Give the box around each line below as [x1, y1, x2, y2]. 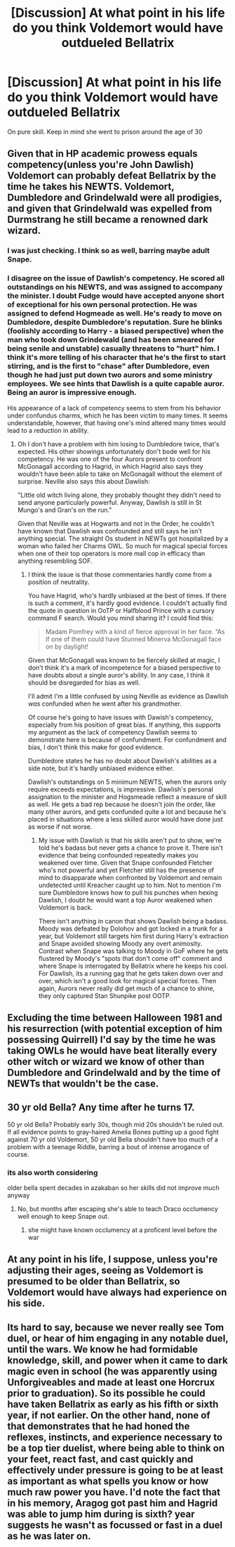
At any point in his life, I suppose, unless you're [7, 1253, 218, 1266]
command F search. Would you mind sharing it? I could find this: [27, 614, 214, 622]
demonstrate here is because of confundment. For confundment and [27, 735, 227, 744]
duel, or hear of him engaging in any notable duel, [7, 1332, 229, 1344]
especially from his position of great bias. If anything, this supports [27, 720, 221, 729]
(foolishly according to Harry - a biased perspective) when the [7, 326, 224, 336]
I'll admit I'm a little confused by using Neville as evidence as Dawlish [27, 692, 229, 700]
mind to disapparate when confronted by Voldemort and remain [38, 873, 222, 881]
